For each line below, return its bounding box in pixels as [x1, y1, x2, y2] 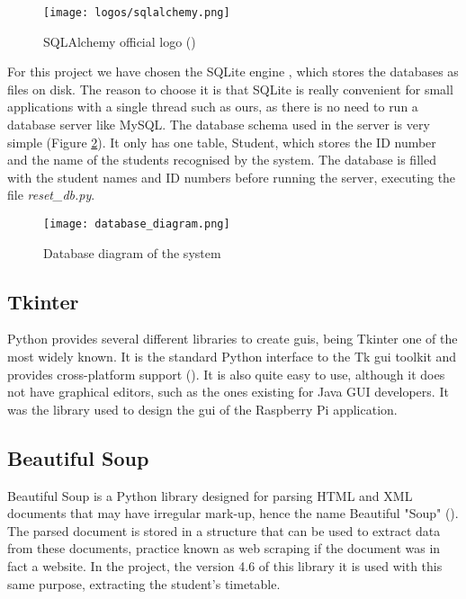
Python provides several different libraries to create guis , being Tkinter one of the [7, 329, 458, 348]
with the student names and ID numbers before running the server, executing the [7, 167, 456, 186]
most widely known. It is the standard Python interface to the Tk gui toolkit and [7, 347, 457, 366]
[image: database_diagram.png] [43, 218, 230, 230]
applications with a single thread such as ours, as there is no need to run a [7, 97, 418, 116]
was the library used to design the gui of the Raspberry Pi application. [7, 399, 398, 418]
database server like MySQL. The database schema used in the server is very [7, 115, 430, 134]
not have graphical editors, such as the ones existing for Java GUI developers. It [7, 382, 449, 401]
